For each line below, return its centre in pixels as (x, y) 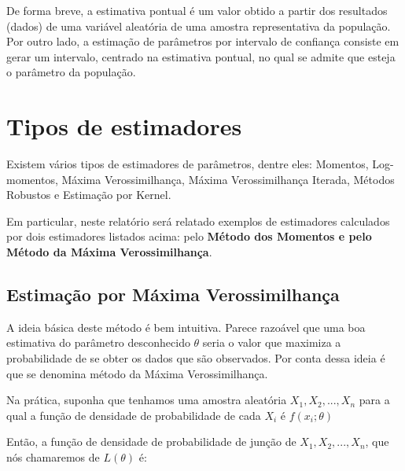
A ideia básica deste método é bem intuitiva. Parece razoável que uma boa (186, 327)
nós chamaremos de (53, 457)
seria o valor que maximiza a (272, 342)
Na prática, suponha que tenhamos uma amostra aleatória (147, 400)
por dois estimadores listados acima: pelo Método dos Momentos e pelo (189, 236)
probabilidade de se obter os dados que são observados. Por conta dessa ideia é (196, 358)
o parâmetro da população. (71, 72)
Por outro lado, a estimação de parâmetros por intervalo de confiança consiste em (203, 41)
